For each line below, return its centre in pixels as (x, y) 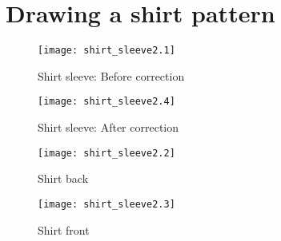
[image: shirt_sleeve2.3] (106, 204)
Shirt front (64, 229)
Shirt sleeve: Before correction (111, 75)
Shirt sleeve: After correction (108, 127)
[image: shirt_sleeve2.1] (106, 51)
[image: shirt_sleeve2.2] (106, 153)
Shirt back (63, 178)
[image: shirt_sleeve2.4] (106, 102)
